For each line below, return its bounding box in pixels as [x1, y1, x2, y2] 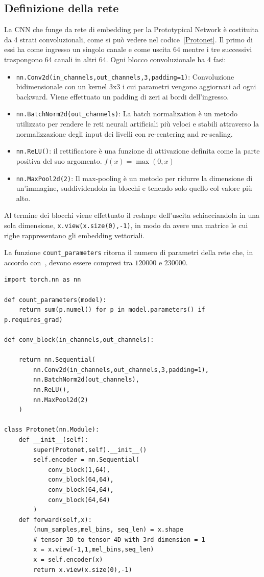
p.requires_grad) [4, 316, 63, 323]
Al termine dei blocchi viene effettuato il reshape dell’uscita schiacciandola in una [4, 210, 260, 220]
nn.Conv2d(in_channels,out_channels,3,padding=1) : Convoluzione [16, 71, 234, 82]
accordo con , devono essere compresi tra [4, 257, 133, 267]
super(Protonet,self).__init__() [33, 446, 147, 454]
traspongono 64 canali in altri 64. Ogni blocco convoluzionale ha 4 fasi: [4, 54, 226, 64]
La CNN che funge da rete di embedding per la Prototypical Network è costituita [4, 24, 258, 35]
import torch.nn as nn [4, 276, 81, 284]
